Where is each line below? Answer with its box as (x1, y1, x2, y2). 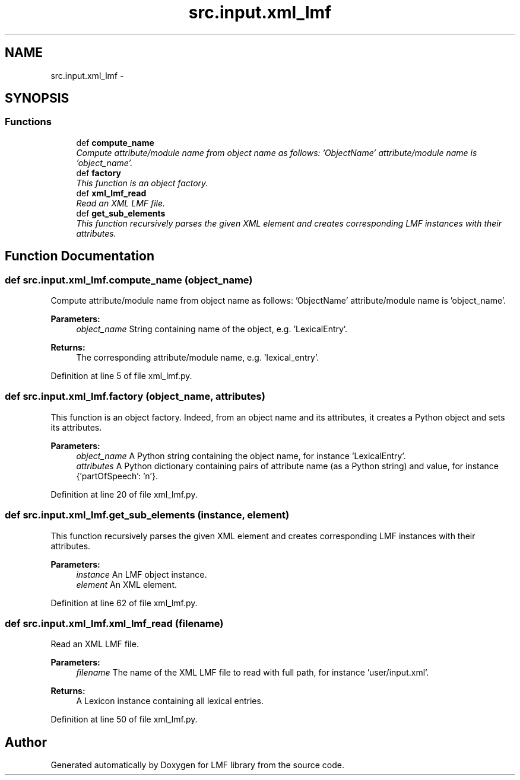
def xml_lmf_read (76, 187, 147, 198)
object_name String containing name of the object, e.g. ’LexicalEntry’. (76, 324, 348, 335)
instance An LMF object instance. (76, 569, 207, 580)
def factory (76, 167, 121, 178)
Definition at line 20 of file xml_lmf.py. (50, 489, 198, 499)
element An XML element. (76, 579, 177, 590)
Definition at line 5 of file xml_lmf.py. (50, 371, 192, 381)
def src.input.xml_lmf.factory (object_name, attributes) (5, 390, 265, 403)
